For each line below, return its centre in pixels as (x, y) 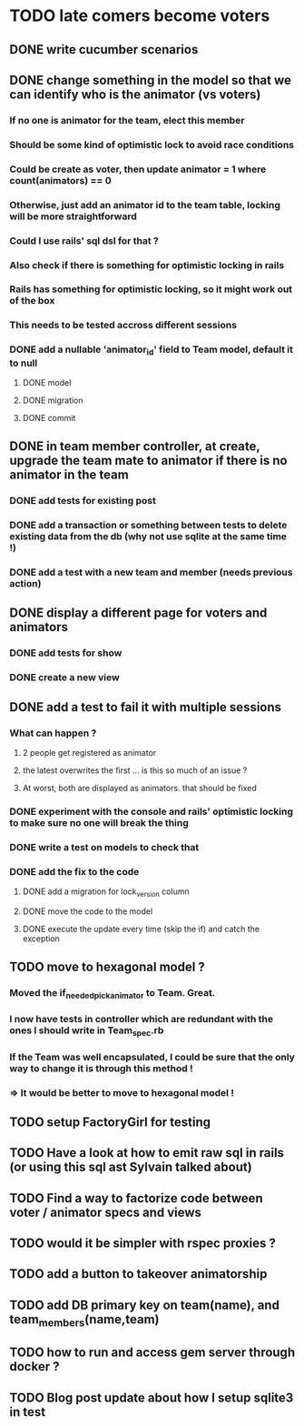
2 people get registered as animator (89, 752)
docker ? (34, 1366)
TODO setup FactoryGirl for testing (110, 1122)
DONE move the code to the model (88, 911)
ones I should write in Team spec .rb (87, 1031)
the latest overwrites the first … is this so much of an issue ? (135, 770)
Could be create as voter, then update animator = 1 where (138, 169)
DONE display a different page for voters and (138, 613)
